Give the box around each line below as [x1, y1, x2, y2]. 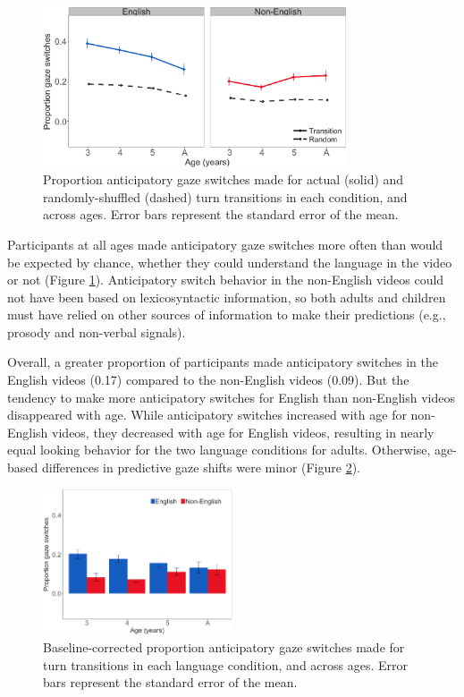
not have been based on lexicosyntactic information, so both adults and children [7, 287, 446, 306]
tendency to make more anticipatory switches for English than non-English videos [7, 387, 456, 406]
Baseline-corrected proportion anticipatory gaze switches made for [43, 638, 405, 657]
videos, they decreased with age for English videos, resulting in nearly [52, 422, 434, 441]
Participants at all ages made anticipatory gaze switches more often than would [7, 234, 443, 253]
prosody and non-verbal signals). [7, 322, 186, 341]
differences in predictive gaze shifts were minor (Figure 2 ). [41, 458, 361, 477]
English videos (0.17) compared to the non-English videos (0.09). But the [7, 370, 409, 389]
